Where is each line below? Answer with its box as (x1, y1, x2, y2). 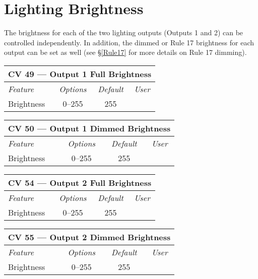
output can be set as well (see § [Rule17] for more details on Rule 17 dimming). (4, 47, 247, 57)
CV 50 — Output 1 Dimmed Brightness (8, 122, 171, 134)
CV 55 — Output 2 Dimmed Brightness (8, 231, 171, 243)
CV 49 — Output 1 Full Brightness (8, 67, 152, 80)
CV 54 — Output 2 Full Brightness (8, 176, 152, 188)
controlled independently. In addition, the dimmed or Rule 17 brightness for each (4, 37, 254, 47)
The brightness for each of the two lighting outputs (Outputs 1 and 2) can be (4, 27, 243, 38)
